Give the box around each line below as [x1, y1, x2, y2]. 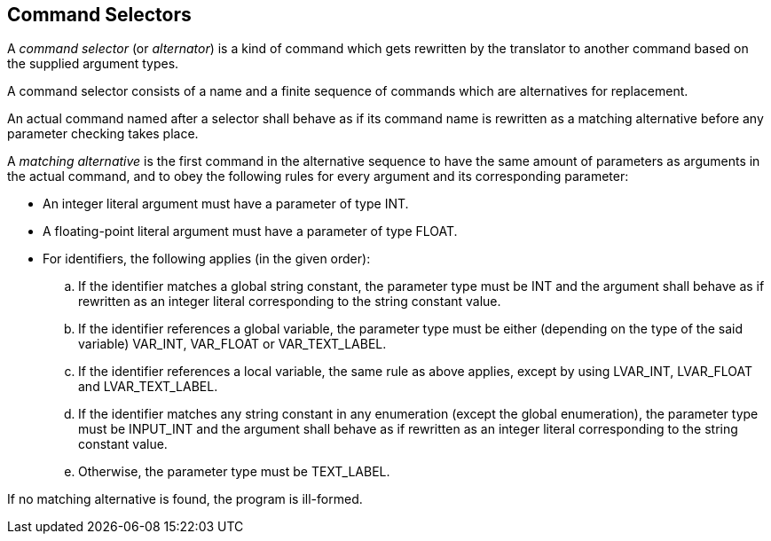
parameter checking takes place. [7, 126, 199, 142]
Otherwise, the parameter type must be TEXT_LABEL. [78, 464, 390, 480]
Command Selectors [7, 4, 192, 26]
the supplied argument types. [7, 56, 179, 72]
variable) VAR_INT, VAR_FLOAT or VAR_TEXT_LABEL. [78, 336, 387, 352]
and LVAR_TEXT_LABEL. [78, 379, 218, 395]
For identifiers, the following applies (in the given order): [43, 251, 371, 267]
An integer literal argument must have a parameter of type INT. [43, 196, 409, 212]
